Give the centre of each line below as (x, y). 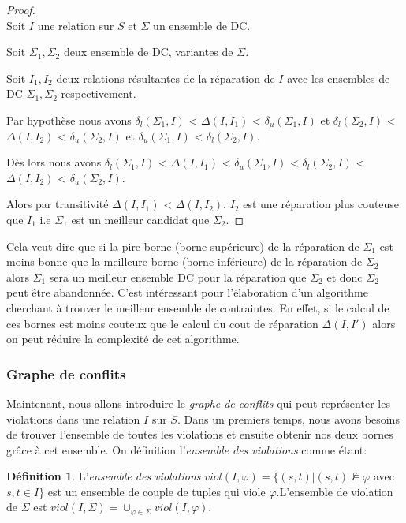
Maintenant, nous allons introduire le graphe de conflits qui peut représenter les (198, 403)
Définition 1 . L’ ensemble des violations (104, 476)
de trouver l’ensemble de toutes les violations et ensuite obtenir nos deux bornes (200, 434)
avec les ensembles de (339, 78)
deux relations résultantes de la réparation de (166, 78)
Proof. (21, 9)
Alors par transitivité (58, 204)
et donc (345, 276)
